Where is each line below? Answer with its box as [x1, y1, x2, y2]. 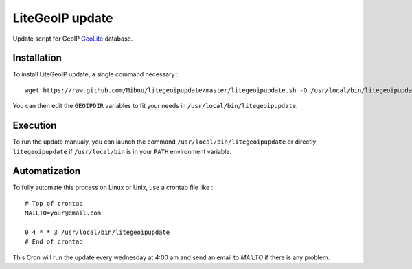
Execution [12, 120, 57, 131]
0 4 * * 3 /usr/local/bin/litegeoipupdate [25, 228, 170, 236]
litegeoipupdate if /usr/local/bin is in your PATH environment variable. [12, 147, 232, 155]
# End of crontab [25, 238, 83, 246]
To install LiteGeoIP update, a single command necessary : [12, 70, 179, 78]
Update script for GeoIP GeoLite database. [12, 34, 133, 43]
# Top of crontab [25, 200, 83, 207]
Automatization [12, 165, 81, 177]
